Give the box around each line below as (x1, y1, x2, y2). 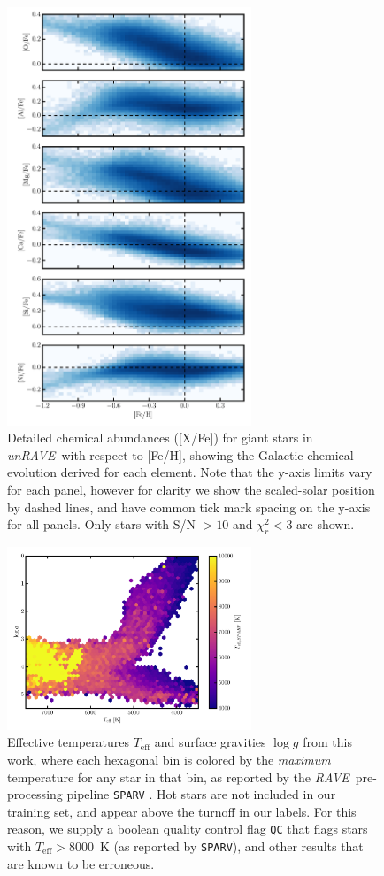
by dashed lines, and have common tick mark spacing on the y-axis (7, 497, 371, 516)
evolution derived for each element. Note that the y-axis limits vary (7, 463, 372, 481)
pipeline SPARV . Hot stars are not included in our (66, 785, 336, 803)
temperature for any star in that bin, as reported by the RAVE (7, 767, 349, 786)
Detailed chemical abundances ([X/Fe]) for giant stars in (7, 428, 313, 447)
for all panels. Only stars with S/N (7, 515, 196, 534)
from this (303, 733, 352, 751)
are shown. (296, 515, 355, 534)
